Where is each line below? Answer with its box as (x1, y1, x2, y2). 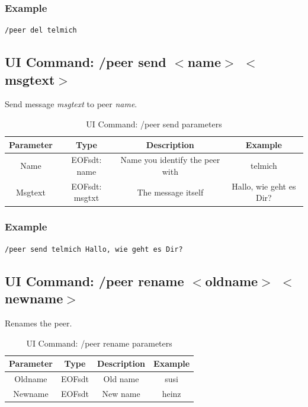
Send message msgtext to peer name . (5, 98, 137, 110)
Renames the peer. (5, 316, 72, 329)
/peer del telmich (5, 26, 77, 35)
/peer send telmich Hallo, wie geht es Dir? (5, 245, 183, 254)
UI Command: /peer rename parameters (26, 337, 172, 349)
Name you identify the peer (120, 153, 220, 166)
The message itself (137, 185, 204, 198)
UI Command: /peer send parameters (86, 118, 222, 130)
